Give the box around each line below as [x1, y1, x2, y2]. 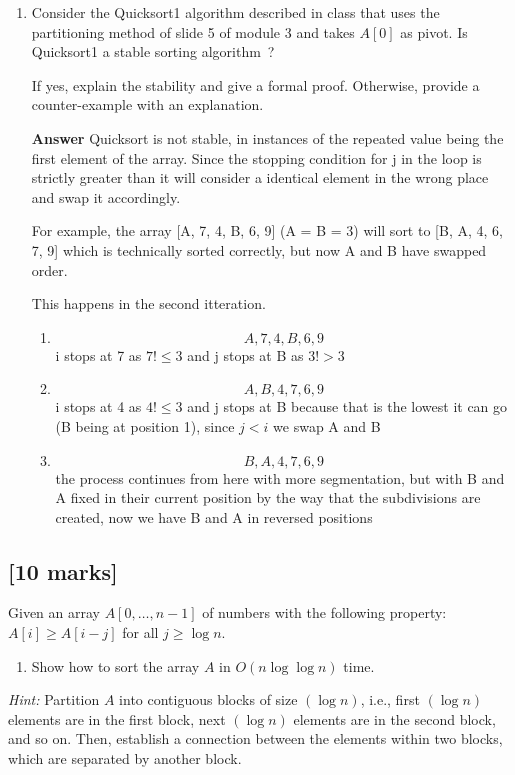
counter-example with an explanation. [31, 94, 264, 115]
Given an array [8, 602, 100, 623]
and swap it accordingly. [31, 186, 181, 207]
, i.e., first [360, 689, 420, 710]
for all [122, 622, 159, 643]
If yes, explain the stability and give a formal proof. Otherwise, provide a [31, 74, 480, 95]
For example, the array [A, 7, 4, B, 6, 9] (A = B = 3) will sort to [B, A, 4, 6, [31, 220, 503, 241]
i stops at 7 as [55, 344, 142, 365]
